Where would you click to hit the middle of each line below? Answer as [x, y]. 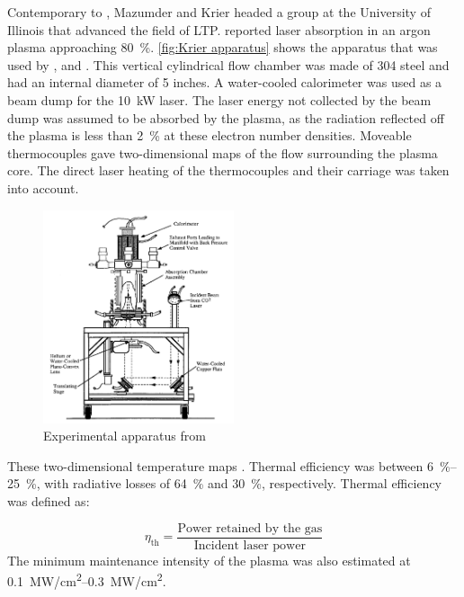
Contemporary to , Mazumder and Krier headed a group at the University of [219, 12]
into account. [43, 187]
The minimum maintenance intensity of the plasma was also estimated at [209, 560]
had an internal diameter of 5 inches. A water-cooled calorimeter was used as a [225, 82]
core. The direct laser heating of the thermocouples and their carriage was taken [228, 170]
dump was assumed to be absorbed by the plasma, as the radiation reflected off [226, 117]
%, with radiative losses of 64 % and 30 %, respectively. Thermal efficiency [233, 483]
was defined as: [49, 501]
